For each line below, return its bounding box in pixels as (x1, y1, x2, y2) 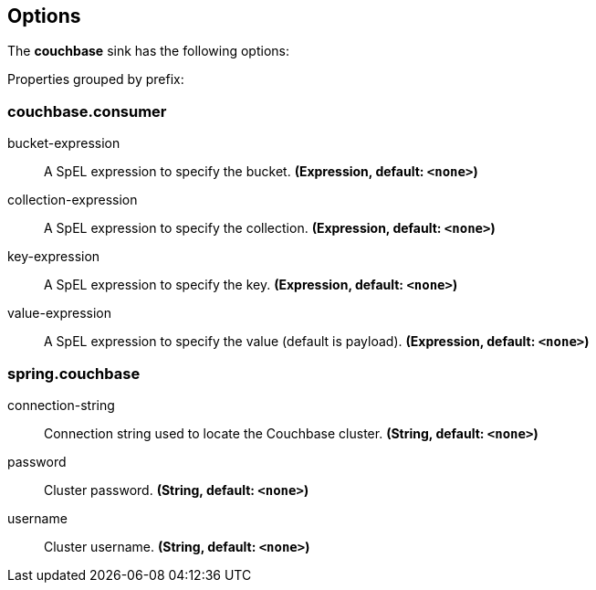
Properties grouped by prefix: (7, 71, 184, 88)
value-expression (7, 305, 112, 321)
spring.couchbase (7, 363, 141, 383)
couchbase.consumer (7, 101, 167, 121)
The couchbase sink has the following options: (7, 43, 289, 59)
